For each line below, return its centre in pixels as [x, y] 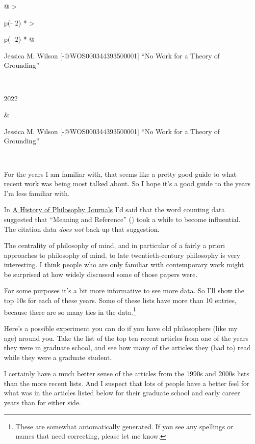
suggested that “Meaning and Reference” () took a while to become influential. [122, 219]
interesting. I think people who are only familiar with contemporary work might [124, 264]
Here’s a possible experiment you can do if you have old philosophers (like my [121, 328]
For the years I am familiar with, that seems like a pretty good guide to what [120, 174]
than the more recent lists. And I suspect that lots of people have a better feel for [127, 383]
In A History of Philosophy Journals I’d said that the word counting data [115, 209]
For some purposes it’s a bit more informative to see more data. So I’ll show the [124, 291]
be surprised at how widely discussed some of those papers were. [101, 274]
